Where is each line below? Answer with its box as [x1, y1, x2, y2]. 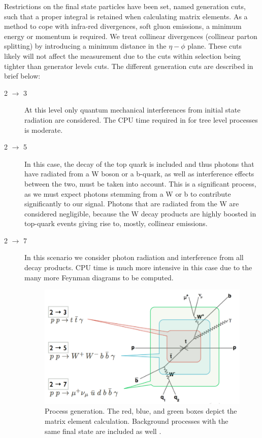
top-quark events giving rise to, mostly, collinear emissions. [24, 218, 208, 229]
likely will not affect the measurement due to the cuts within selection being [4, 50, 241, 61]
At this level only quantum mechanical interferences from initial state [24, 104, 241, 115]
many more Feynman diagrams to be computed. [24, 272, 174, 282]
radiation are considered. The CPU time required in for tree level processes [24, 114, 258, 125]
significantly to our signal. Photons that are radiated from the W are [24, 198, 239, 209]
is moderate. [24, 124, 63, 135]
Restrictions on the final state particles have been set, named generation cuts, [4, 1, 246, 11]
